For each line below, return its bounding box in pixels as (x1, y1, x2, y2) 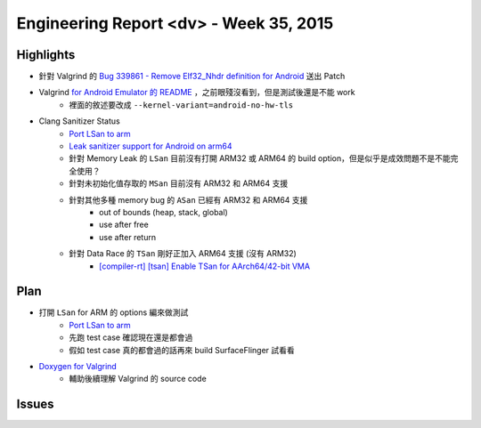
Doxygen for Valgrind (38, 361, 118, 371)
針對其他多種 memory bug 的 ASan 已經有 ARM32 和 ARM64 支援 (69, 194, 308, 205)
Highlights (16, 47, 76, 62)
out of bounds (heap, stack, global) (99, 206, 229, 217)
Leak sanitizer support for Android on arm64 (69, 141, 232, 151)
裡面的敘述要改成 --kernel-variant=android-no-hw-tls (69, 99, 294, 110)
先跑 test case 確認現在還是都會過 (69, 332, 193, 343)
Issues (16, 397, 54, 412)
